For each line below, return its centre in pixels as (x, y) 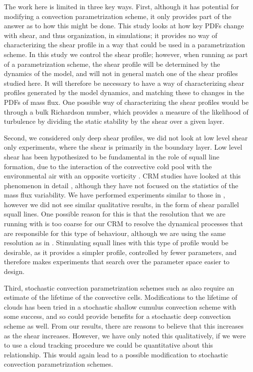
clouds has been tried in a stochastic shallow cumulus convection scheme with (120, 306)
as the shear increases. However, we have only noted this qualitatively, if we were (125, 335)
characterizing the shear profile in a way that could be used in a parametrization (125, 45)
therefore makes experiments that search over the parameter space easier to (117, 262)
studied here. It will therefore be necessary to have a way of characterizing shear (124, 83)
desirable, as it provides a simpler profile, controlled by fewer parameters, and (120, 252)
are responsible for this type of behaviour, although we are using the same (115, 233)
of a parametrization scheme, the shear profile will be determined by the (112, 64)
